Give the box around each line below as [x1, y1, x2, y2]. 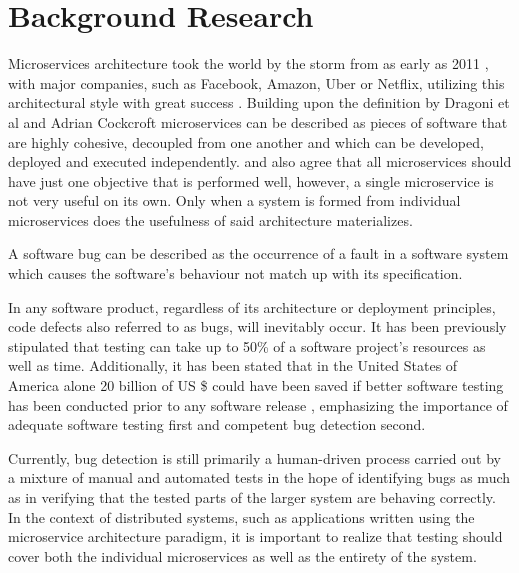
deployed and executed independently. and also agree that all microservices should [8, 151, 512, 172]
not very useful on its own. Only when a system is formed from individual [8, 190, 461, 211]
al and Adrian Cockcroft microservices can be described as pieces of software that [8, 111, 508, 132]
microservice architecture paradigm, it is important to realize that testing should [8, 526, 503, 547]
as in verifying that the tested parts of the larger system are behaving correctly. [8, 487, 496, 507]
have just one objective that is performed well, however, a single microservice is [8, 170, 494, 191]
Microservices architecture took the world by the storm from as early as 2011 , [8, 53, 489, 74]
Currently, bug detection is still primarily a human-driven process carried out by [8, 447, 501, 468]
